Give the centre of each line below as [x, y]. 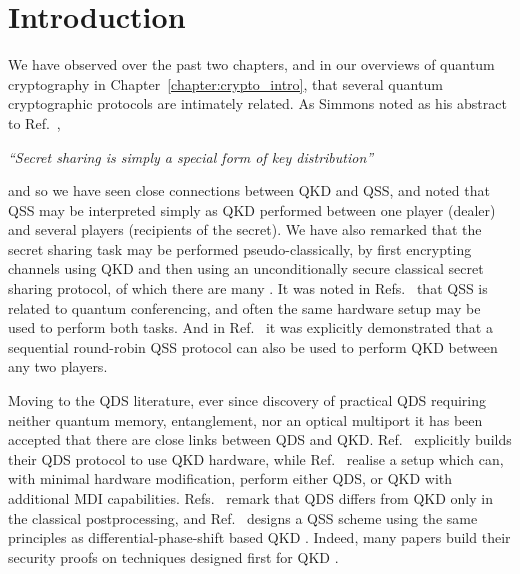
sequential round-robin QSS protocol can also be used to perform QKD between [253, 346]
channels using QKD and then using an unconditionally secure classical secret [246, 268]
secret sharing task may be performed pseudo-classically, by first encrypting [240, 248]
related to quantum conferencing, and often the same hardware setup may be [244, 307]
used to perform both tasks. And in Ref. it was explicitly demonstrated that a [250, 327]
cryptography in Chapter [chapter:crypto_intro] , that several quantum [225, 83]
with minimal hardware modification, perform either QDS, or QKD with [230, 478]
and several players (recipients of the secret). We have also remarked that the [245, 229]
